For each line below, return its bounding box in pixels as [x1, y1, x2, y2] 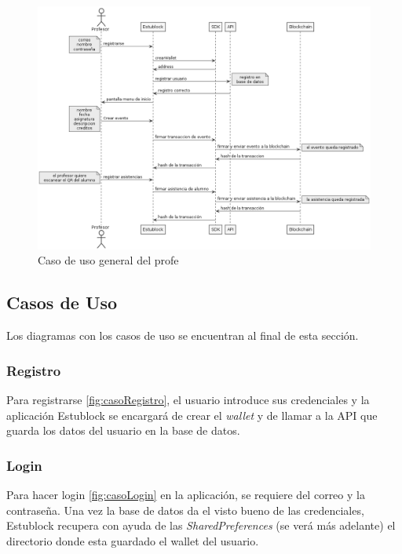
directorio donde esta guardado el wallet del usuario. [6, 532, 259, 549]
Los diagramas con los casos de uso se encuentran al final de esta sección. [6, 327, 359, 344]
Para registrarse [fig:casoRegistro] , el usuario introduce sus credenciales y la [6, 391, 370, 407]
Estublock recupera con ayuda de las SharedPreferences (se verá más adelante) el [6, 517, 396, 534]
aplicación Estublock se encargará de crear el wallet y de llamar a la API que [6, 406, 378, 423]
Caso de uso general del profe [38, 252, 179, 268]
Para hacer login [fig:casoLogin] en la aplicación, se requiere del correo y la [6, 486, 365, 502]
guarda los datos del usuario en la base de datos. [6, 422, 240, 439]
